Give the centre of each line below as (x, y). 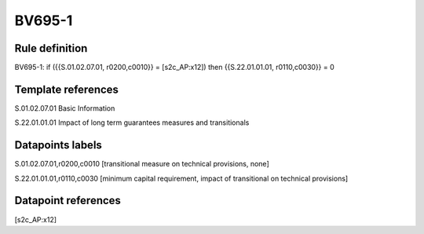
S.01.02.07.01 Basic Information (65, 108)
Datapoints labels (58, 145)
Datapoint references (68, 201)
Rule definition (51, 48)
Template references (67, 89)
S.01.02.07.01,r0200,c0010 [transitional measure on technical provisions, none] (142, 164)
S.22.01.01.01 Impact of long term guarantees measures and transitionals (132, 122)
